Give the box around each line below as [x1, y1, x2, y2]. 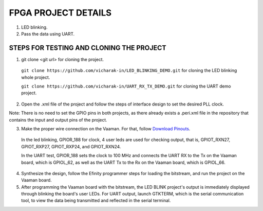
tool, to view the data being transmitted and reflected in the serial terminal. [21, 197, 171, 204]
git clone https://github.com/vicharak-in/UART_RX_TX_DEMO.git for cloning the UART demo [21, 83, 231, 89]
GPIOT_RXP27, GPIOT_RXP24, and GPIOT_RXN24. [21, 143, 121, 149]
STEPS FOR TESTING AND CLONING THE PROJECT [9, 44, 167, 52]
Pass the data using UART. [21, 31, 75, 36]
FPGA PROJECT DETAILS [9, 7, 112, 18]
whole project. [21, 74, 50, 80]
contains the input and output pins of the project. [9, 117, 107, 123]
